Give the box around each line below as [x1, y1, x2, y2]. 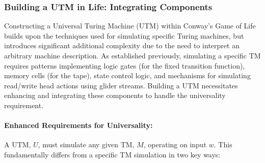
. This [214, 139, 232, 150]
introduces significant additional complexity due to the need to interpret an [4, 40, 240, 51]
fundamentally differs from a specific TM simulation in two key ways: [4, 149, 221, 159]
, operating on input [143, 139, 207, 150]
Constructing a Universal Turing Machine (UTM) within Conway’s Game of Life [4, 20, 256, 31]
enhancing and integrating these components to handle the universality [4, 90, 226, 101]
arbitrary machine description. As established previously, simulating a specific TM [4, 50, 261, 60]
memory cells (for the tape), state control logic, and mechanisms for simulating [4, 70, 251, 81]
